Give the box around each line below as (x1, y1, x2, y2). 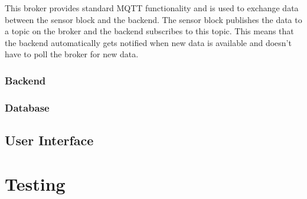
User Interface (5, 131, 94, 149)
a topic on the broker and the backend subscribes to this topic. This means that (5, 25, 294, 37)
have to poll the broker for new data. (5, 48, 139, 60)
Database (5, 100, 50, 115)
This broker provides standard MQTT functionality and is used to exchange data (5, 2, 299, 14)
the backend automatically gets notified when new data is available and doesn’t (5, 36, 292, 48)
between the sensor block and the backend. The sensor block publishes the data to (5, 13, 302, 25)
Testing (5, 171, 66, 195)
